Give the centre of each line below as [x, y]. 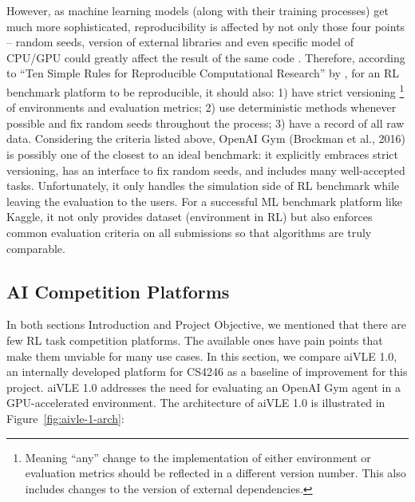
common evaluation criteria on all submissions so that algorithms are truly [189, 232]
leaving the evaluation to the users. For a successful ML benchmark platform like [204, 201]
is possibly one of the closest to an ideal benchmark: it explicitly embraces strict [203, 154]
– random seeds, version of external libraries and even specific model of [180, 42]
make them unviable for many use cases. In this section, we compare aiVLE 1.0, [202, 356]
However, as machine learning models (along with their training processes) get [198, 10]
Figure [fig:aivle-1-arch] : [65, 418]
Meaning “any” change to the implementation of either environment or [198, 457]
